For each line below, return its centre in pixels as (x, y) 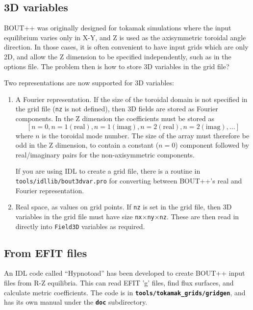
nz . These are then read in (199, 216)
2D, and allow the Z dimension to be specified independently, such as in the (118, 56)
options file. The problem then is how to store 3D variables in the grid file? (117, 66)
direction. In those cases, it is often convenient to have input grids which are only (126, 47)
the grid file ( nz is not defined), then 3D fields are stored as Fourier (117, 109)
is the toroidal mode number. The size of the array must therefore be (146, 135)
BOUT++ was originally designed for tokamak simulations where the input (118, 28)
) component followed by (212, 145)
